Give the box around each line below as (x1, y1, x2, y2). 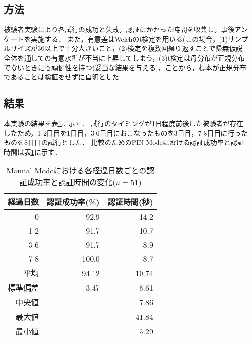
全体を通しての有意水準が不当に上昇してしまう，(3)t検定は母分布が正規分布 (4, 52, 245, 63)
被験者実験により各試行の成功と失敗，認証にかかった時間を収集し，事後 (4, 24, 235, 34)
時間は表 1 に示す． (4, 146, 62, 157)
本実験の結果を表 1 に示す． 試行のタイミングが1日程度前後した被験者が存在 (4, 118, 244, 128)
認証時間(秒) (107, 196, 153, 208)
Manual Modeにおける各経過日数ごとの (6, 165, 147, 176)
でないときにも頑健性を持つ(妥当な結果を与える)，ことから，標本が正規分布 (4, 62, 247, 72)
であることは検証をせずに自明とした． (4, 72, 126, 82)
